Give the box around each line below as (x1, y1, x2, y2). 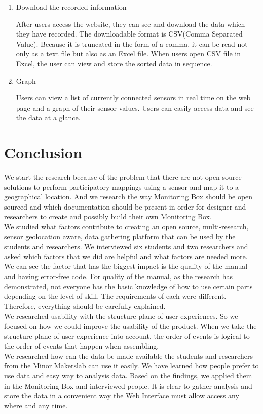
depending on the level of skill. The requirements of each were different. (4, 291, 227, 301)
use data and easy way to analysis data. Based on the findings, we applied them (4, 370, 252, 381)
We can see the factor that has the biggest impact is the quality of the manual (4, 261, 248, 271)
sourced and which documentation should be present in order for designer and (4, 201, 246, 212)
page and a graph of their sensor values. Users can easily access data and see (16, 102, 254, 113)
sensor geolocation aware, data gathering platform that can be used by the (4, 231, 236, 241)
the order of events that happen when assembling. (4, 340, 159, 351)
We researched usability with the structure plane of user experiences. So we (4, 310, 238, 321)
